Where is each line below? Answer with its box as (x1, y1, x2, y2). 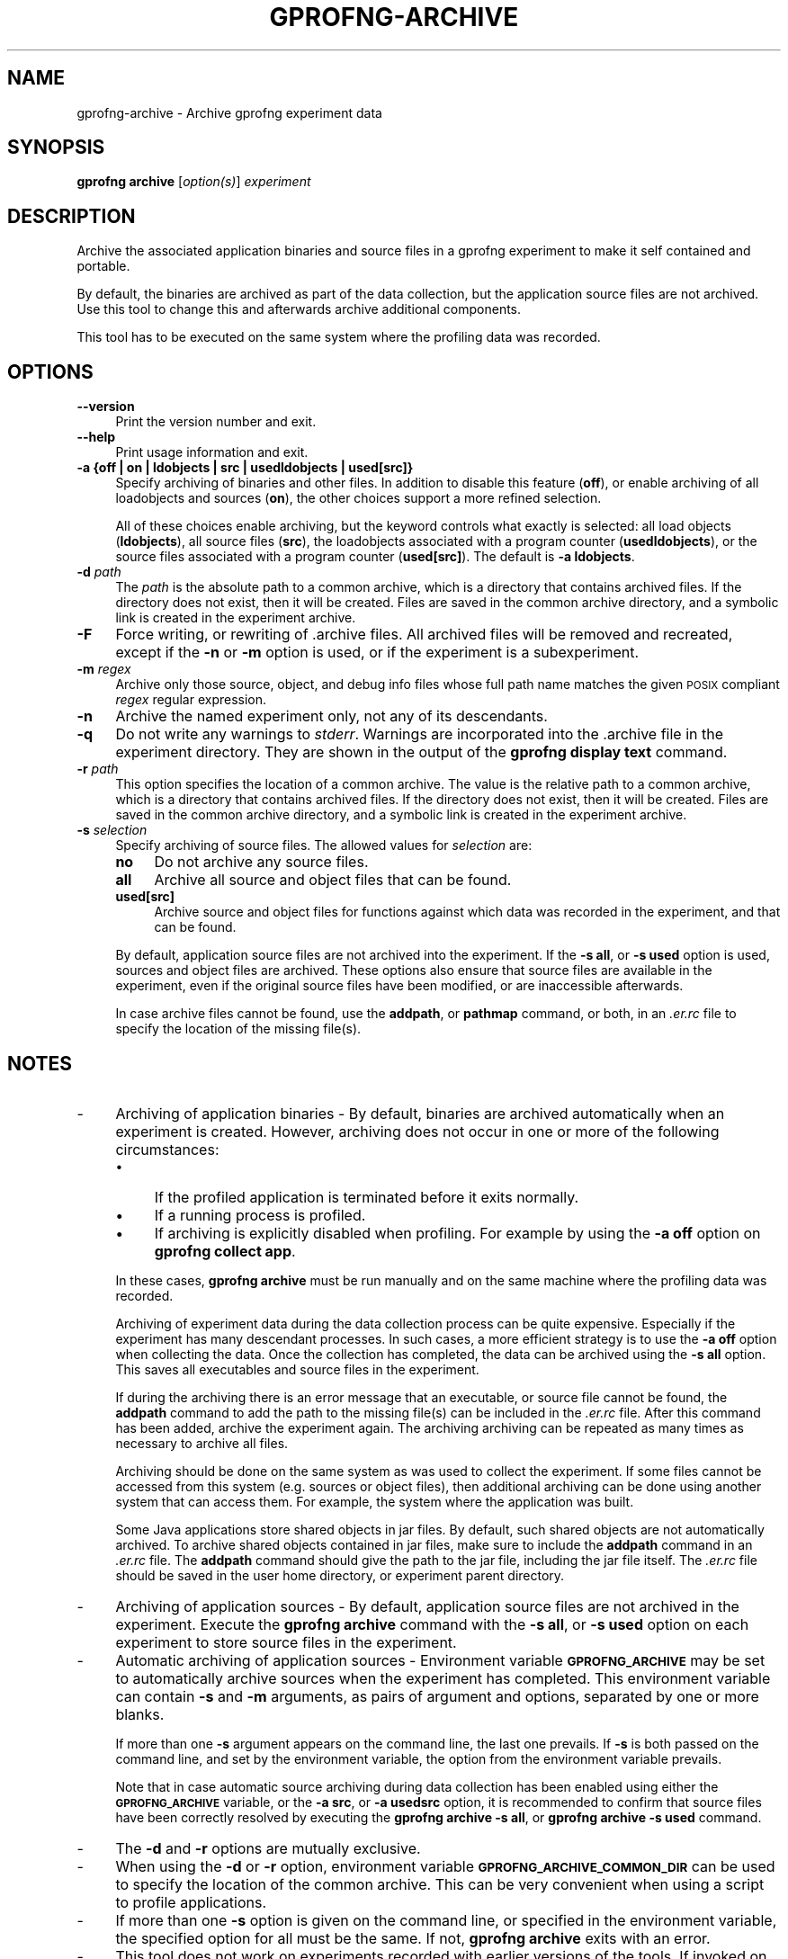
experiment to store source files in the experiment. (115, 1632, 457, 1651)
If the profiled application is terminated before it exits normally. (154, 1187, 579, 1206)
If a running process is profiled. (154, 1205, 366, 1224)
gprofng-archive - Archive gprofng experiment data (76, 104, 382, 121)
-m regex (76, 661, 131, 677)
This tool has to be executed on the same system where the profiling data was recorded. (76, 329, 601, 345)
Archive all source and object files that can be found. (154, 871, 512, 890)
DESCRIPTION (7, 204, 136, 228)
